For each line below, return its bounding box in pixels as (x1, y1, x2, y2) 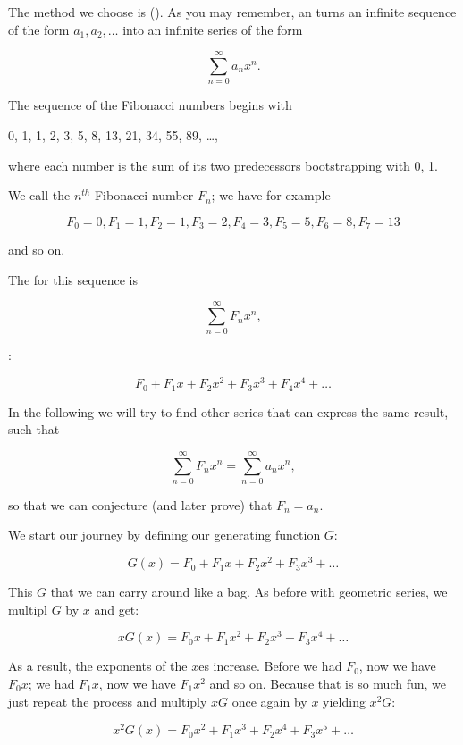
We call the (8, 186, 71, 205)
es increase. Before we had (198, 657, 342, 675)
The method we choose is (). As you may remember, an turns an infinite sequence (8, 3, 457, 21)
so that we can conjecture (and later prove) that (8, 495, 273, 514)
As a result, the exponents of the (8, 657, 188, 675)
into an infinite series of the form (122, 20, 303, 38)
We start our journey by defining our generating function (8, 525, 321, 544)
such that (8, 420, 60, 439)
